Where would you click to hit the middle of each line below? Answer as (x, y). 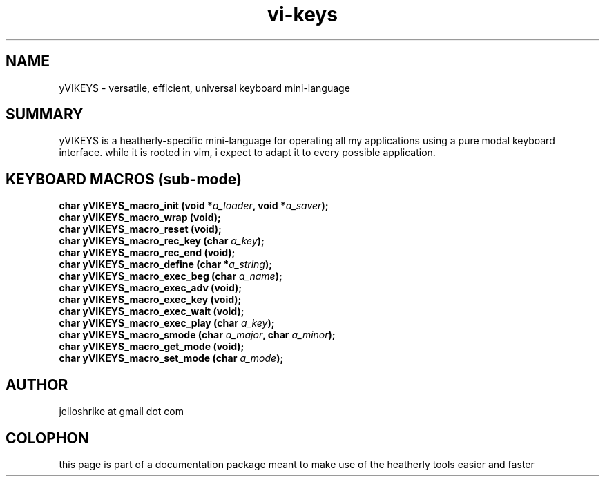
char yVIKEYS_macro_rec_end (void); (147, 253)
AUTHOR (37, 385)
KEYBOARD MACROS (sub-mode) (124, 179)
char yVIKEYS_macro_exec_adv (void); (151, 288)
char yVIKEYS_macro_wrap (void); (140, 218)
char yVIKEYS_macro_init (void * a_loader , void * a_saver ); (194, 206)
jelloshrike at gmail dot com (122, 412)
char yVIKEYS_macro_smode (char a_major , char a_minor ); (197, 335)
